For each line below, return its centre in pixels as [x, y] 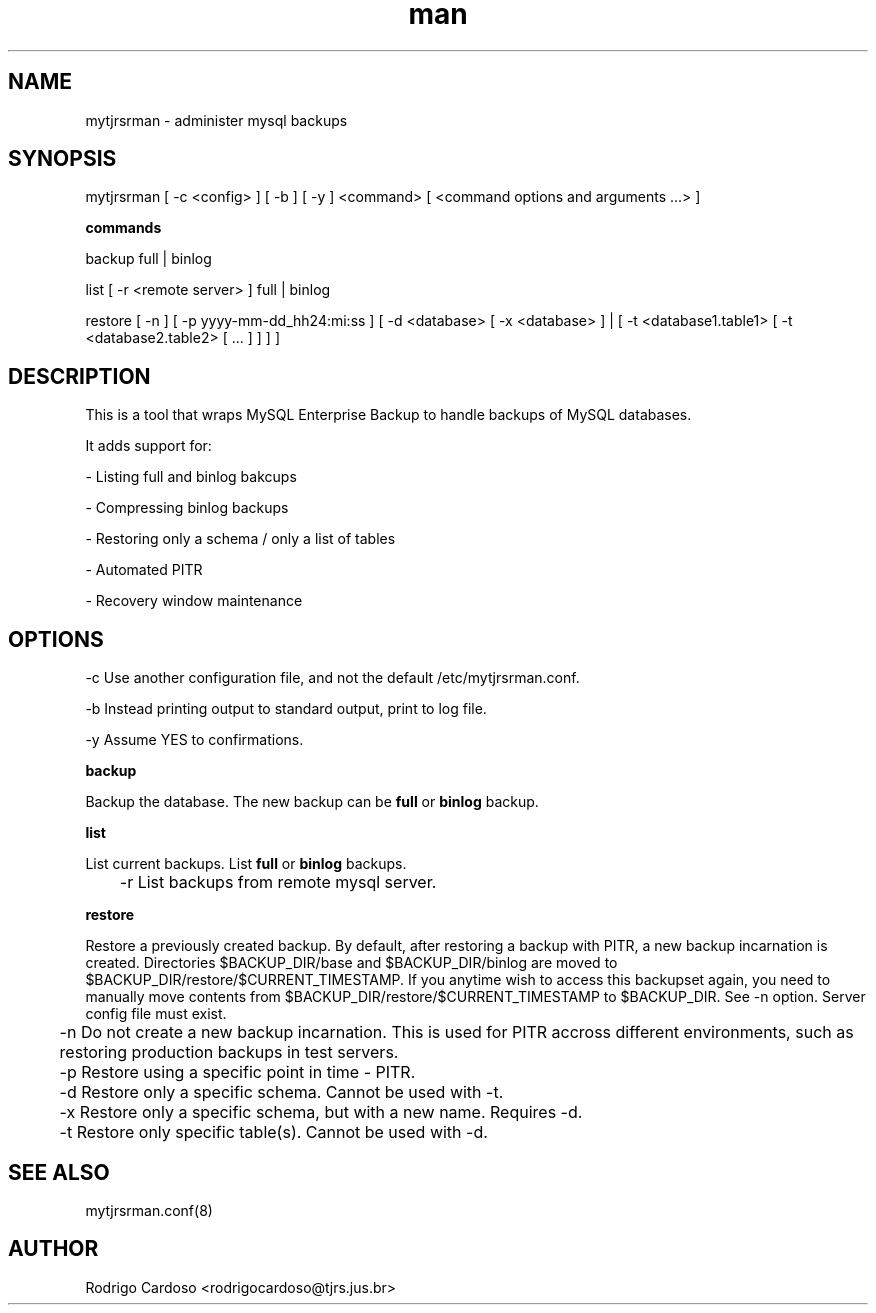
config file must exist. [156, 1014]
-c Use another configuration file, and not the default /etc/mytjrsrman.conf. [332, 678]
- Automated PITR [144, 570]
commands [123, 228]
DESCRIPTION [79, 376]
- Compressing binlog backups [187, 508]
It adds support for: [148, 446]
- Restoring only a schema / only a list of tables [240, 539]
